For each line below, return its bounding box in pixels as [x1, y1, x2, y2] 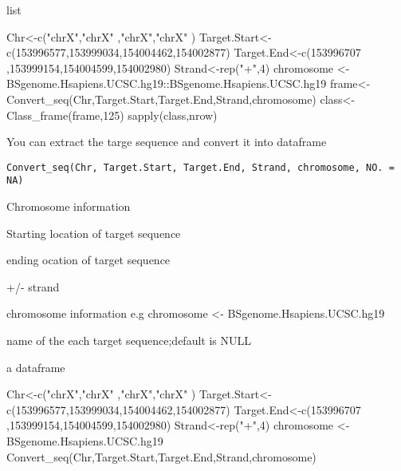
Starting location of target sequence [6, 224, 181, 241]
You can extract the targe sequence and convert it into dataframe [6, 133, 327, 150]
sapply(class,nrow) [128, 106, 218, 123]
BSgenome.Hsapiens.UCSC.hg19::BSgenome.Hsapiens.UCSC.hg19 [6, 75, 327, 92]
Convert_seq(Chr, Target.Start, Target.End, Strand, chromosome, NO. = [6, 161, 395, 173]
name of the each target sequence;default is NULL [6, 332, 251, 349]
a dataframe [6, 358, 65, 375]
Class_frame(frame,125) [6, 106, 124, 123]
